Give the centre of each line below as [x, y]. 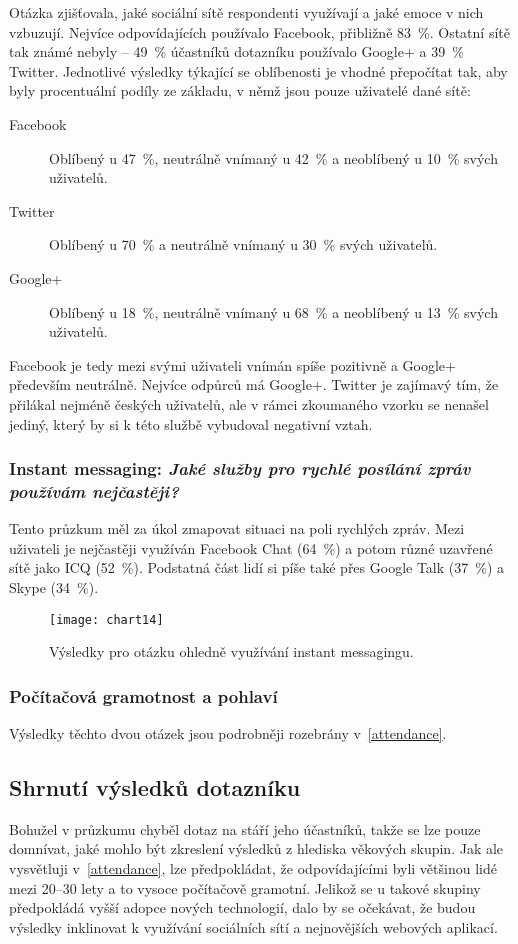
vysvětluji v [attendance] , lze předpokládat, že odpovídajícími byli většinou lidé [253, 868]
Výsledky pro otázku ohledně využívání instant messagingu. [231, 651]
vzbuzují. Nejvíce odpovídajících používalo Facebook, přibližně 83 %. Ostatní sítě [259, 31]
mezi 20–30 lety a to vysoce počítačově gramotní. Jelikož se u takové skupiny [245, 887]
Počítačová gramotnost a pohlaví [143, 695]
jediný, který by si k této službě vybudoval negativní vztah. [191, 423]
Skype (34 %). [54, 587]
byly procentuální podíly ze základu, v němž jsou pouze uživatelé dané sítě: [240, 90]
